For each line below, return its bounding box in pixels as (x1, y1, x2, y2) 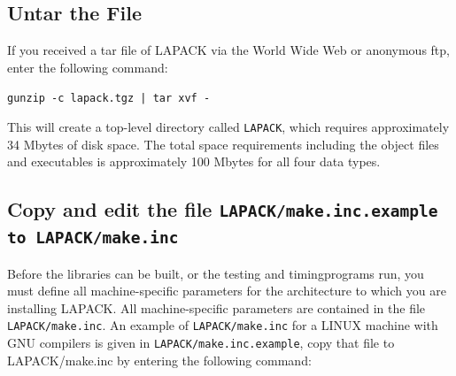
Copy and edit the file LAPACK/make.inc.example (7, 196, 438, 223)
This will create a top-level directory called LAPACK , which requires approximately (7, 118, 450, 136)
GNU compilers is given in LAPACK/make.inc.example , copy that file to (7, 334, 395, 352)
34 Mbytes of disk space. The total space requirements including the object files (7, 134, 439, 153)
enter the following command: (7, 58, 168, 76)
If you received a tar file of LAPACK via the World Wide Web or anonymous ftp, (7, 41, 450, 59)
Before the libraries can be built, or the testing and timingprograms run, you (7, 264, 424, 282)
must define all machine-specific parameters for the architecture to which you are (7, 281, 446, 300)
